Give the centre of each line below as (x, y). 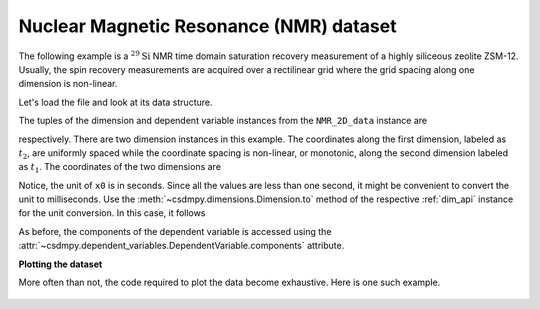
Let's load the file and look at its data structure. (115, 102)
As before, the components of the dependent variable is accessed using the (175, 231)
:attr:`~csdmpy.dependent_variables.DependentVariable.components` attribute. (181, 246)
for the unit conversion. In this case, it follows (112, 213)
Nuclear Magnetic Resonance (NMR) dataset (207, 26)
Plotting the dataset (60, 264)
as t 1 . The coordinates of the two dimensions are (120, 168)
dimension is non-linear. (68, 84)
